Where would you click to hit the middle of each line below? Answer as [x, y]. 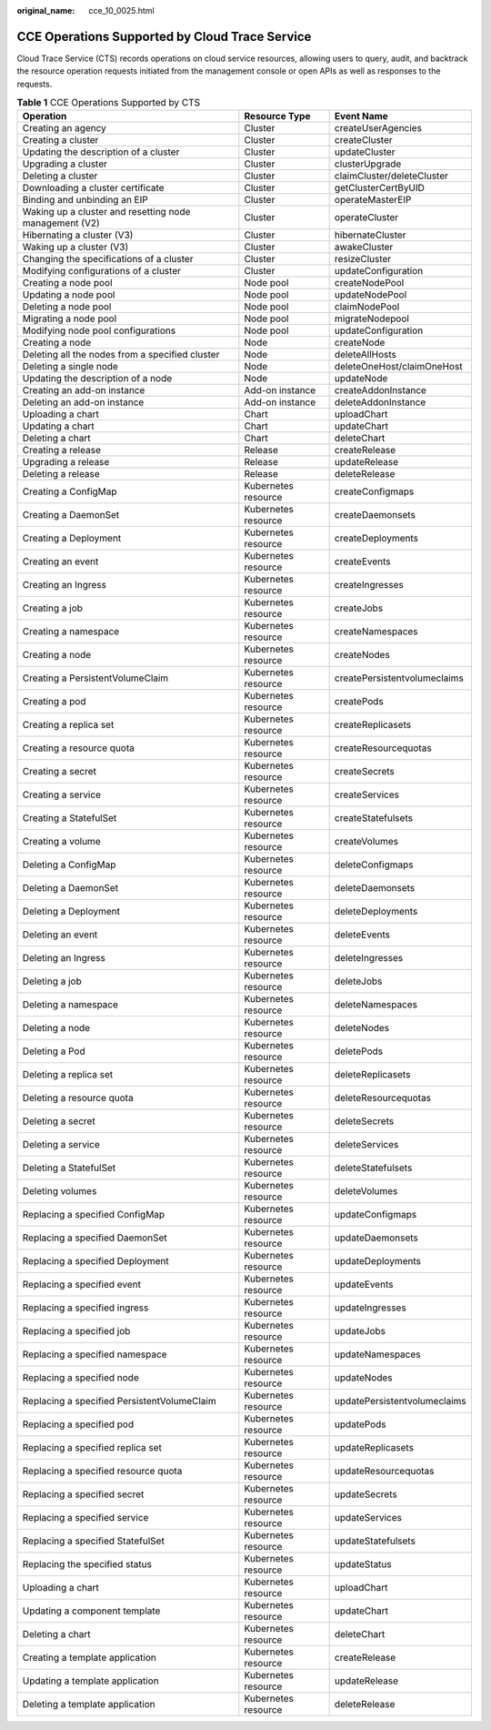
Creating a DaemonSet [71, 515]
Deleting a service [61, 1145]
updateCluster [365, 152]
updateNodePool [371, 295]
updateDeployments [378, 1261]
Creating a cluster [60, 140]
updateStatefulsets [375, 1541]
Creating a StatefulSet [70, 818]
